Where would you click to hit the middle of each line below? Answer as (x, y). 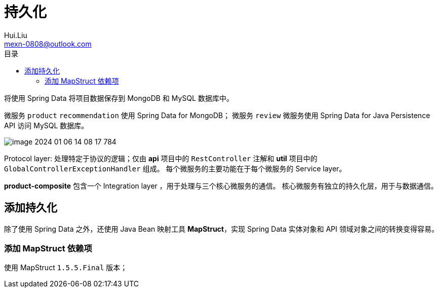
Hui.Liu (16, 35)
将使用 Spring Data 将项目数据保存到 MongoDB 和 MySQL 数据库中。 (119, 98)
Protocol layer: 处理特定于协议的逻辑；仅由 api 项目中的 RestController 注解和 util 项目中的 (161, 158)
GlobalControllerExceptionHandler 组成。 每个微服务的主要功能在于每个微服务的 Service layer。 (175, 168)
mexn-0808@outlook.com (48, 44)
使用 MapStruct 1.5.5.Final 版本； (66, 268)
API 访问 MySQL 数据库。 (46, 125)
